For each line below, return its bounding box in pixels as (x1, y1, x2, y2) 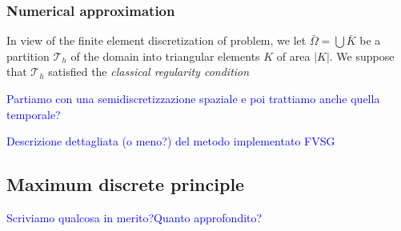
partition (6, 47, 50, 64)
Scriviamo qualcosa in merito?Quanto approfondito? (6, 209, 263, 225)
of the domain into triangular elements (70, 47, 260, 64)
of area (276, 47, 311, 64)
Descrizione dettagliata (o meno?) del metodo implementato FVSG (6, 133, 335, 149)
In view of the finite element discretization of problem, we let (6, 32, 307, 49)
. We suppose (329, 47, 395, 64)
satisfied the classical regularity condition (48, 63, 250, 80)
